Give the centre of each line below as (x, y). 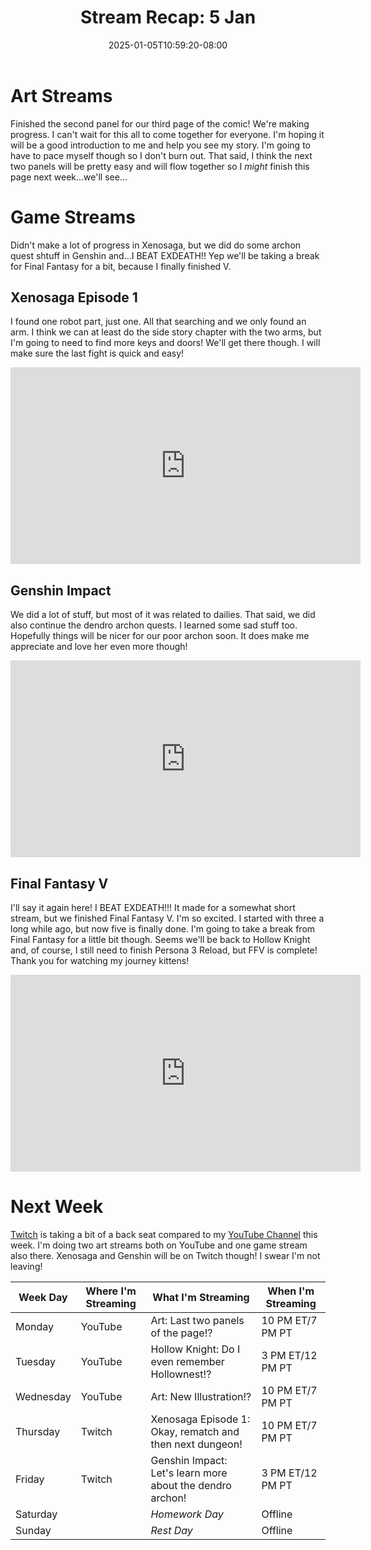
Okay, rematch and (195, 1431)
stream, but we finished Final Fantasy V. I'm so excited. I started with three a (167, 918)
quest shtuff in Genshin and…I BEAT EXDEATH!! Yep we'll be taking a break (165, 255)
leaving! (26, 1266)
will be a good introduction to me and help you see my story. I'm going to (160, 145)
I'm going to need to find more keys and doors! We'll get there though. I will (165, 343)
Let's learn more (189, 1473)
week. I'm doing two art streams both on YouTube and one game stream (159, 1245)
